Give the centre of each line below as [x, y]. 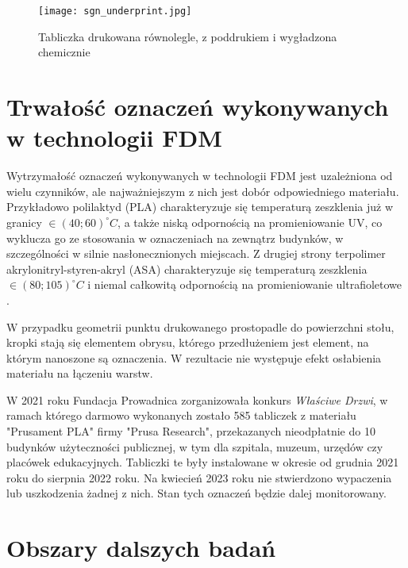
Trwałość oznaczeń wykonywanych [198, 107]
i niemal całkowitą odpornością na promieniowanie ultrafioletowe [245, 284]
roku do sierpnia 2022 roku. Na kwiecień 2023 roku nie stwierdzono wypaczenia [199, 477]
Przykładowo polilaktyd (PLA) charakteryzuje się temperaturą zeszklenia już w [200, 207]
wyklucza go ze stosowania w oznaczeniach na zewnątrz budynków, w [175, 238]
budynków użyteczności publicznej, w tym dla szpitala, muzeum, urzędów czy [195, 446]
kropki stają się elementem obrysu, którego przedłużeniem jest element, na [188, 342]
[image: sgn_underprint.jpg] [115, 11]
